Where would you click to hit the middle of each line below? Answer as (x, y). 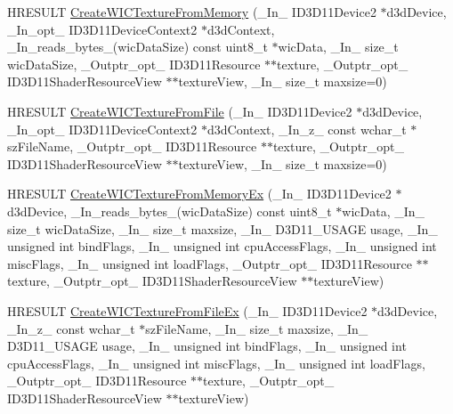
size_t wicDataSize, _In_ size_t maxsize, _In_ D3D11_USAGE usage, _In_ (222, 228)
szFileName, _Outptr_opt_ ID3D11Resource (132, 146)
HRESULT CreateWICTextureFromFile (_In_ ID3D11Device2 (180, 111)
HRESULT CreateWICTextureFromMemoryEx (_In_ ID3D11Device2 (199, 194)
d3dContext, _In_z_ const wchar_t (307, 129)
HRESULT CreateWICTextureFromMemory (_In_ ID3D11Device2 (192, 12)
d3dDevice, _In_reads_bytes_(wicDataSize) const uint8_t (170, 211)
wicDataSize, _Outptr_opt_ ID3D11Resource (134, 64)
